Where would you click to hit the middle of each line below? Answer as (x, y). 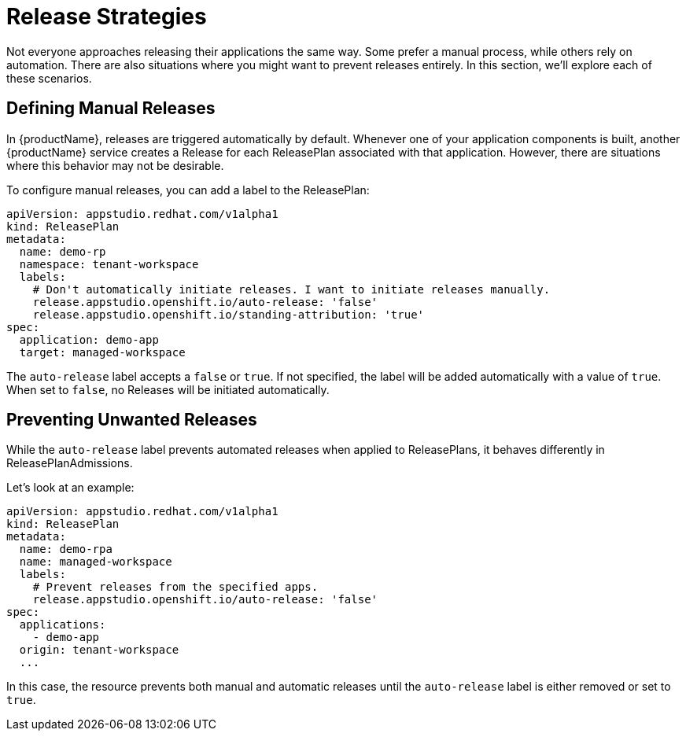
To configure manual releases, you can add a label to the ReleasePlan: (188, 190)
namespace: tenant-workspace (109, 264)
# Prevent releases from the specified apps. (175, 587)
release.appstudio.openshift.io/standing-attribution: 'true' (229, 314)
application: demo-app (89, 339)
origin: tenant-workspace (99, 650)
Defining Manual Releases (111, 109)
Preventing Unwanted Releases (132, 420)
